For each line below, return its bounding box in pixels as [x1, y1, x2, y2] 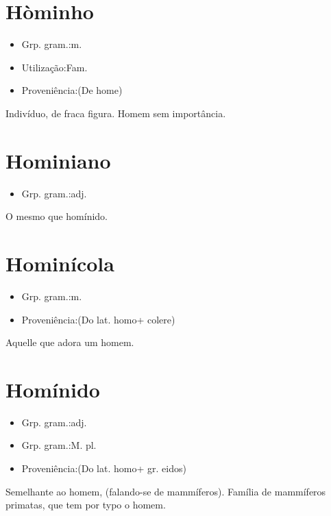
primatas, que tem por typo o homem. [5, 497, 166, 512]
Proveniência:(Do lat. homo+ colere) [21, 312, 175, 326]
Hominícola [5, 249, 114, 277]
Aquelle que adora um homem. [5, 335, 134, 349]
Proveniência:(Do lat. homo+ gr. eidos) [21, 461, 186, 476]
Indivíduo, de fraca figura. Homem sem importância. [5, 106, 226, 120]
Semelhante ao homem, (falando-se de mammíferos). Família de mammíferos [5, 484, 326, 498]
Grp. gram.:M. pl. [21, 438, 97, 452]
